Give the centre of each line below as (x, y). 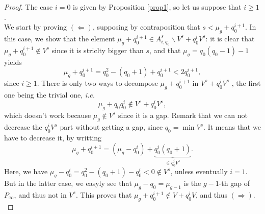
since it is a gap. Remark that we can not (183, 115)
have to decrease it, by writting (53, 137)
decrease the (23, 127)
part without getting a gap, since (111, 127)
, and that (165, 50)
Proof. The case (29, 7)
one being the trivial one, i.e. (50, 94)
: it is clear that (230, 38)
